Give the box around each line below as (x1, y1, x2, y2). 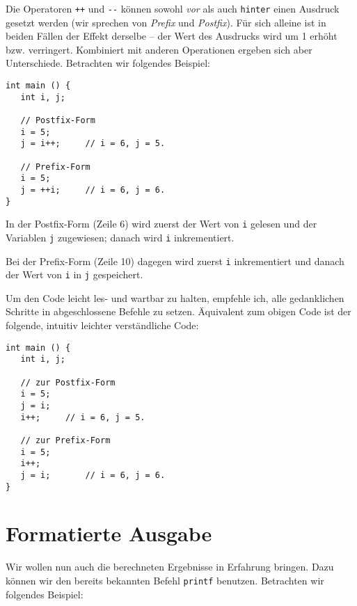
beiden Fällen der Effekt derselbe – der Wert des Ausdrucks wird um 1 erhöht (6, 29, 338, 43)
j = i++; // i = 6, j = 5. (20, 138, 166, 149)
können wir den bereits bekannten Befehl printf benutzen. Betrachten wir (6, 573, 324, 587)
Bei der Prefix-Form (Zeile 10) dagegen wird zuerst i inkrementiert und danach (6, 253, 344, 268)
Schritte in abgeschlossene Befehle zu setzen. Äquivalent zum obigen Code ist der (6, 304, 351, 319)
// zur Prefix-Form (20, 435, 111, 445)
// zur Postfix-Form (20, 377, 116, 388)
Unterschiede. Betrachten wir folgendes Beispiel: (6, 56, 210, 70)
